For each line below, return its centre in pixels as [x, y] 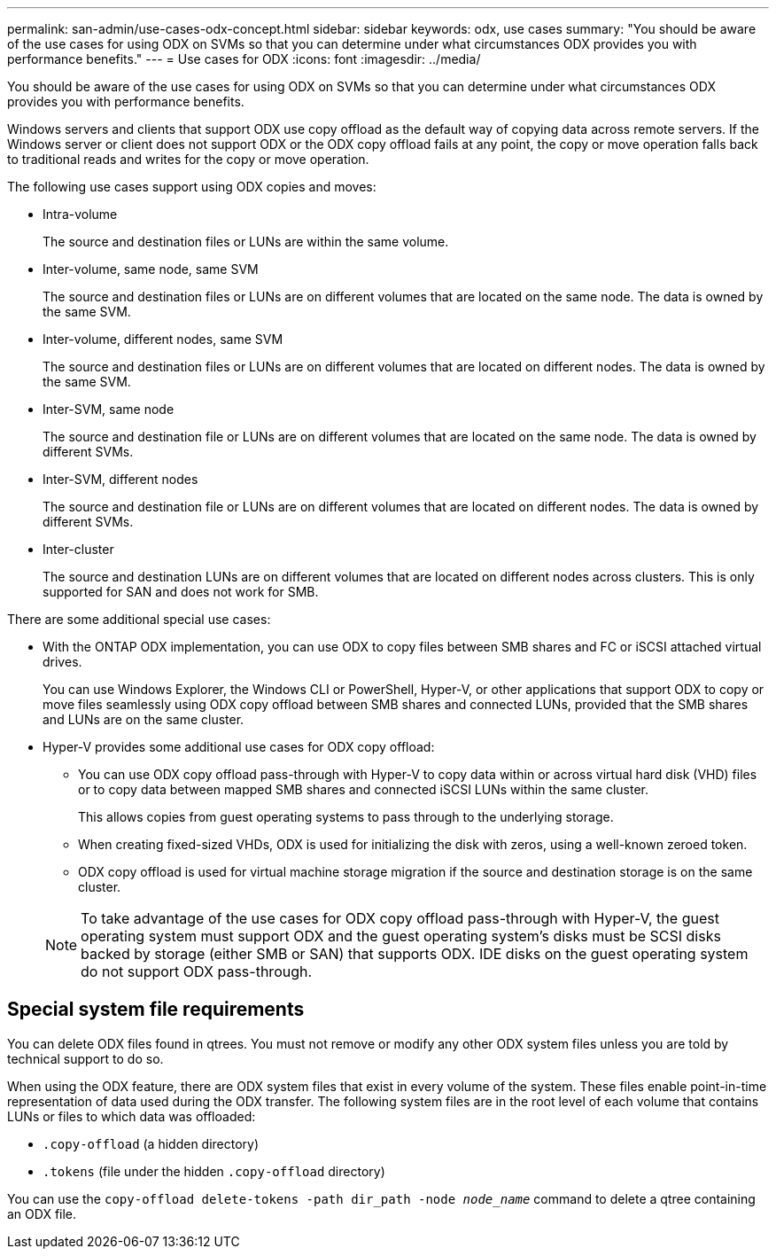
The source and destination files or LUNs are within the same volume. [246, 242]
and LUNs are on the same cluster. [144, 719]
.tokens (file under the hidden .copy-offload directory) [214, 1171]
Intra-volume [80, 214]
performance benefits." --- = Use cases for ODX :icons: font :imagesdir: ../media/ [244, 59]
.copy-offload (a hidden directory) [151, 1143]
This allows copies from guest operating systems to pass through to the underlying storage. [346, 817]
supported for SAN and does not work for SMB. [181, 592]
